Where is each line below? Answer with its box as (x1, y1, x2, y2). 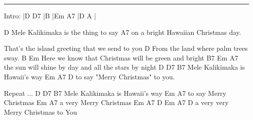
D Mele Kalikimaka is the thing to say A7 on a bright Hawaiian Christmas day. (4, 27, 241, 37)
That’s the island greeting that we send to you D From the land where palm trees (4, 43, 248, 53)
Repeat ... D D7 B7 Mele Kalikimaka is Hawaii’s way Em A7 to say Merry (4, 88, 227, 98)
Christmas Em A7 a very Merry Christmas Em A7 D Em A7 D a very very (4, 97, 229, 107)
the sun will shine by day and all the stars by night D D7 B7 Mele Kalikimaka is (4, 62, 245, 72)
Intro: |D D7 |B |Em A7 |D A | (4, 11, 96, 20)
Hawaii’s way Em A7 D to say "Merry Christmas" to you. (4, 71, 175, 81)
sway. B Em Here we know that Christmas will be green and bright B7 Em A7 (4, 52, 238, 62)
